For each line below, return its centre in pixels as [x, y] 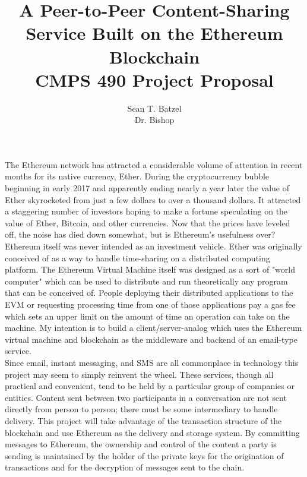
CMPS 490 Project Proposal [154, 79]
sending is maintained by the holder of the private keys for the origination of [144, 455]
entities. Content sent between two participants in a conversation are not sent [146, 397]
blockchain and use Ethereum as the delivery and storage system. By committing [152, 432]
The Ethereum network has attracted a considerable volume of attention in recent [154, 164]
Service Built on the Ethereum [154, 33]
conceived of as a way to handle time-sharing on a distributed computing [137, 258]
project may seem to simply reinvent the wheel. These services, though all [139, 374]
